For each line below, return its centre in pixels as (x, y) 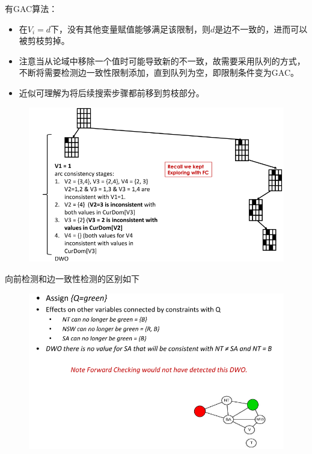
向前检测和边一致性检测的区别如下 (72, 278)
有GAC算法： (31, 8)
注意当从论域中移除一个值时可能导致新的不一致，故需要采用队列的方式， (162, 60)
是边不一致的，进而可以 (261, 29)
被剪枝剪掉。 (44, 41)
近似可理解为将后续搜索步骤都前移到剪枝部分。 (112, 92)
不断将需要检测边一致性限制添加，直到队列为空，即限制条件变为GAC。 (159, 72)
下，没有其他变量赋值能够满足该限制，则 (131, 29)
